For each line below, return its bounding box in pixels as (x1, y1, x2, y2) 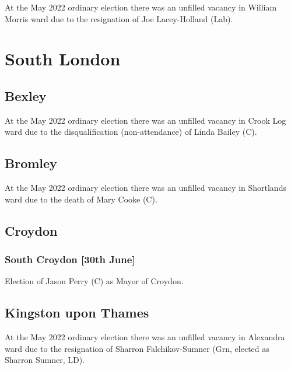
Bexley (5, 86, 47, 104)
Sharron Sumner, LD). (5, 354, 85, 366)
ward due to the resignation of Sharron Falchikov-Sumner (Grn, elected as (5, 342, 269, 354)
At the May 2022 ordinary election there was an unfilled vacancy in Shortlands (5, 181, 286, 194)
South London (5, 47, 121, 71)
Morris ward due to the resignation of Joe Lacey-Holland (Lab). (5, 12, 233, 25)
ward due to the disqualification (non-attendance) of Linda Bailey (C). (5, 125, 257, 138)
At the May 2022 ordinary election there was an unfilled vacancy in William (5, 1, 277, 13)
